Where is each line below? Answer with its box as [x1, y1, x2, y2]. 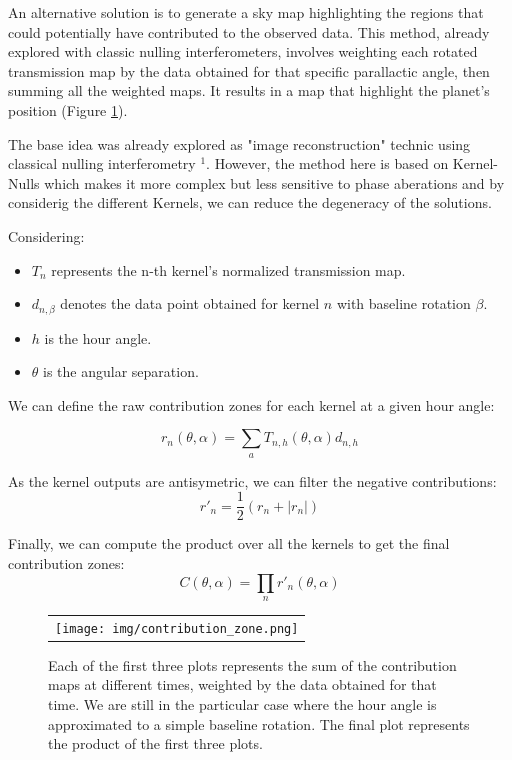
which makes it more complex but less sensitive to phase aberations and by [44, 172, 505, 193]
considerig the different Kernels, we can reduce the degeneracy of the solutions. [8, 192, 492, 213]
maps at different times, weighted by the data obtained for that [48, 674, 437, 695]
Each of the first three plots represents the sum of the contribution [48, 654, 457, 675]
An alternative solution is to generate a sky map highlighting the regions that [8, 2, 484, 22]
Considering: [8, 225, 85, 246]
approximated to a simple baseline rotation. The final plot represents [48, 713, 470, 734]
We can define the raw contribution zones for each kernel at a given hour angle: [8, 394, 495, 415]
